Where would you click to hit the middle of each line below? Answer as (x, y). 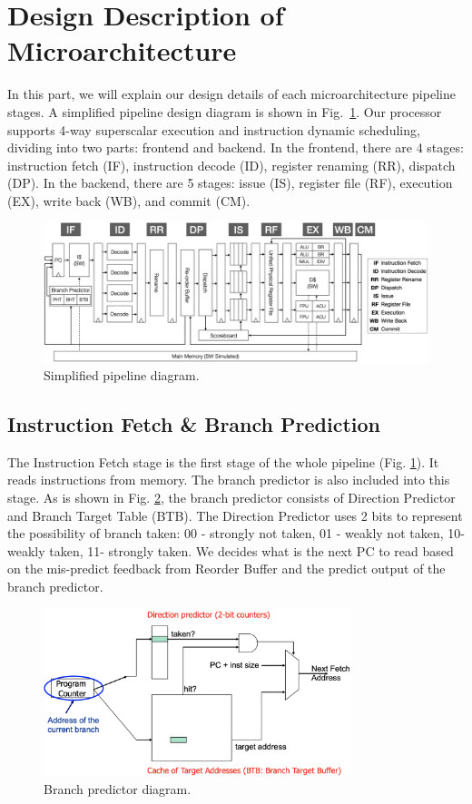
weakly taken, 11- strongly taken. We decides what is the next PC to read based (231, 550)
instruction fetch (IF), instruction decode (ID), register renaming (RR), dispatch (231, 165)
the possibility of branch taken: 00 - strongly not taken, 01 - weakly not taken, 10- (236, 533)
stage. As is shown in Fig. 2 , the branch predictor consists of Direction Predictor (231, 498)
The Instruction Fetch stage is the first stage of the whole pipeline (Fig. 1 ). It (223, 461)
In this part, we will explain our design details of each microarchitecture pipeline (231, 94)
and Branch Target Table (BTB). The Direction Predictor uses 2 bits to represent (235, 515)
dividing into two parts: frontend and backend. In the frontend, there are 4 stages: (236, 147)
